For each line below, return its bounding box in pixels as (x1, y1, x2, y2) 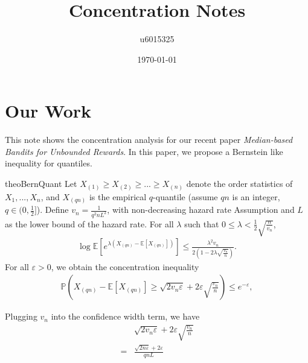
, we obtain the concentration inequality (51, 260, 199, 273)
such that (184, 217, 219, 230)
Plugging (5, 310, 37, 323)
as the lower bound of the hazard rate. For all (5, 217, 174, 230)
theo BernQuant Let (5, 177, 77, 190)
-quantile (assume (153, 190, 218, 203)
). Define (36, 203, 69, 216)
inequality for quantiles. (5, 157, 92, 169)
